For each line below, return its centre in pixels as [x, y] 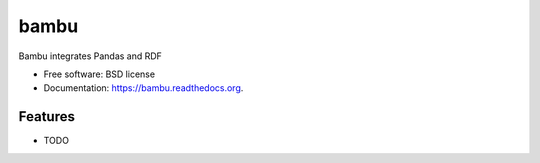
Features [46, 116]
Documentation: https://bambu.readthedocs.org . [143, 88]
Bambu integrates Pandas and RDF [90, 56]
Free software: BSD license [99, 74]
